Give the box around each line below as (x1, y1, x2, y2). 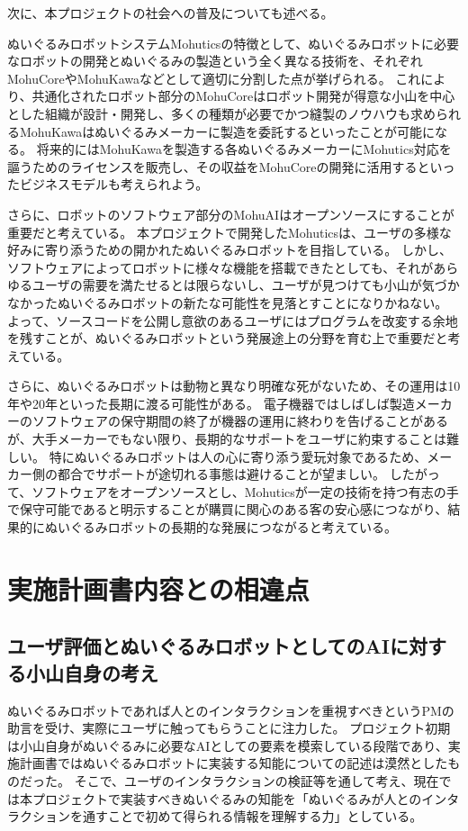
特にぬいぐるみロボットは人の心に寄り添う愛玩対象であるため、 (49, 447, 427, 465)
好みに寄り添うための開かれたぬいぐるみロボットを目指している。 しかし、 (7, 240, 452, 259)
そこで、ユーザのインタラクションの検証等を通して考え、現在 (74, 771, 439, 790)
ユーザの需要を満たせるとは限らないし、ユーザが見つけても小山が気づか (31, 275, 460, 294)
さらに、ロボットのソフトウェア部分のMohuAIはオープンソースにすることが (7, 204, 454, 223)
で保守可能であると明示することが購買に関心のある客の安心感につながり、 (7, 500, 448, 519)
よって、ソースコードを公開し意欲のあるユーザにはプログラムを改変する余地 (7, 311, 458, 330)
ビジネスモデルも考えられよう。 (19, 175, 209, 194)
